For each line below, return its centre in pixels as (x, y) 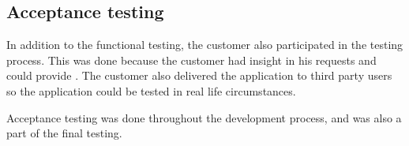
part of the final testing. (64, 133)
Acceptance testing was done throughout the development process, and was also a (204, 117)
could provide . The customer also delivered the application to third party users (199, 75)
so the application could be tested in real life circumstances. (151, 90)
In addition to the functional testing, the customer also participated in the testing (205, 45)
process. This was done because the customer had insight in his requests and (191, 60)
